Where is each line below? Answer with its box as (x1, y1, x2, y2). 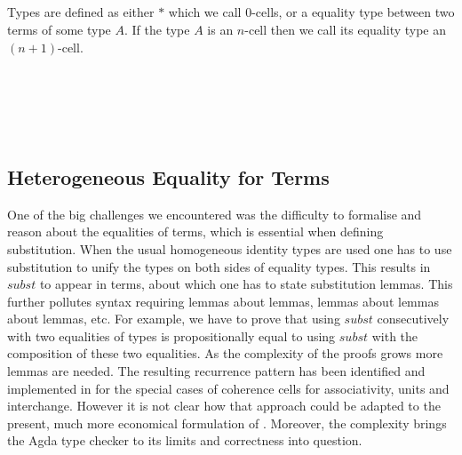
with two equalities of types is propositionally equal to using (7, 326, 336, 345)
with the (371, 326, 418, 345)
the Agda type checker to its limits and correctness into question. (7, 431, 362, 450)
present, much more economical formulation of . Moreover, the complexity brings (7, 413, 447, 432)
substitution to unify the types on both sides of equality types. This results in (7, 257, 431, 275)
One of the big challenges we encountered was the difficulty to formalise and (7, 204, 422, 223)
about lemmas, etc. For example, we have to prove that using (7, 309, 340, 328)
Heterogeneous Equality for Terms (7, 163, 330, 190)
